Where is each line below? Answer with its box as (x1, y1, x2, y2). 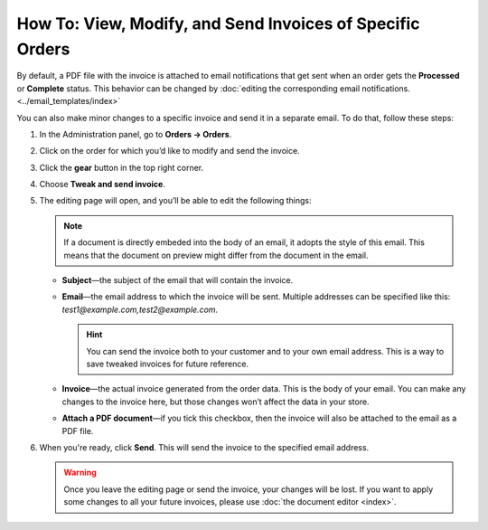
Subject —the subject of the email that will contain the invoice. (61, 275, 294, 286)
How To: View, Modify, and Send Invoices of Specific (16, 14, 420, 33)
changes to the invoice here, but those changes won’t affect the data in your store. (61, 396, 370, 407)
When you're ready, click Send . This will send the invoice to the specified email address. (39, 441, 370, 452)
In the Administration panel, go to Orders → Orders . (39, 128, 232, 139)
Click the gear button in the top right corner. (39, 162, 203, 173)
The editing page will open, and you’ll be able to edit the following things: (39, 195, 312, 206)
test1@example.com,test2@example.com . (61, 304, 219, 315)
